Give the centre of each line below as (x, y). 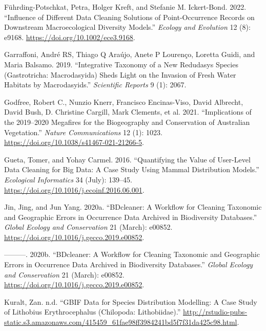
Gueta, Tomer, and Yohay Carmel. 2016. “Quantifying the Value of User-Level (127, 159)
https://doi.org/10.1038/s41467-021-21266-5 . (74, 142)
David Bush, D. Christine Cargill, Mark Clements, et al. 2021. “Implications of (128, 112)
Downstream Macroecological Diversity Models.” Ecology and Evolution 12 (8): (127, 27)
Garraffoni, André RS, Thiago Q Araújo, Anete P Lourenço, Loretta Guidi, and (130, 54)
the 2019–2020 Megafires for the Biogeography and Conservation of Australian (127, 122)
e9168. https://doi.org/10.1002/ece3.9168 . (70, 37)
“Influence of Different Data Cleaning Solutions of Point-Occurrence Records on (129, 17)
